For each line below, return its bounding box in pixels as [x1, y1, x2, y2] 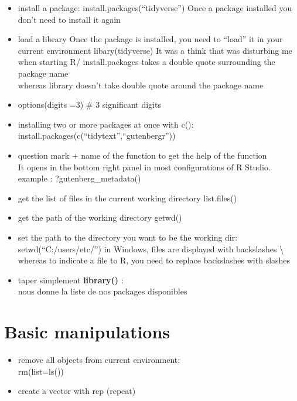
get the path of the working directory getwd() [18, 211, 182, 224]
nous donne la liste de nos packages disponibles [18, 285, 187, 297]
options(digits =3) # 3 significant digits [18, 98, 161, 111]
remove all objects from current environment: [18, 354, 180, 365]
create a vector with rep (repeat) [18, 385, 136, 397]
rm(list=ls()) [18, 365, 64, 377]
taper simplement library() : [18, 273, 124, 286]
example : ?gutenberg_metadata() [18, 172, 141, 184]
